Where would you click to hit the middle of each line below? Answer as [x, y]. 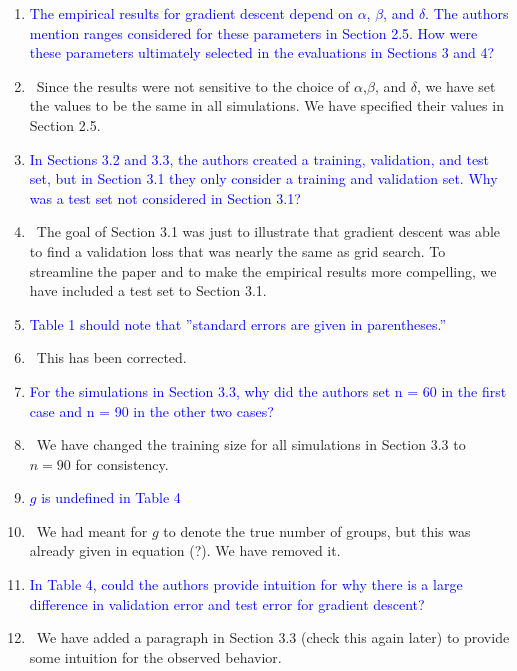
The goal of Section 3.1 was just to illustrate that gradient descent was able [268, 231]
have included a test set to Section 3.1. [148, 290]
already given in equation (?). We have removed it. [185, 550]
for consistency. [122, 463]
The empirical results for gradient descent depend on [191, 13]
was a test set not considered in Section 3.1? [165, 197]
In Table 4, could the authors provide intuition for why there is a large [246, 584]
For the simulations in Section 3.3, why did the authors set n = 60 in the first [268, 390]
